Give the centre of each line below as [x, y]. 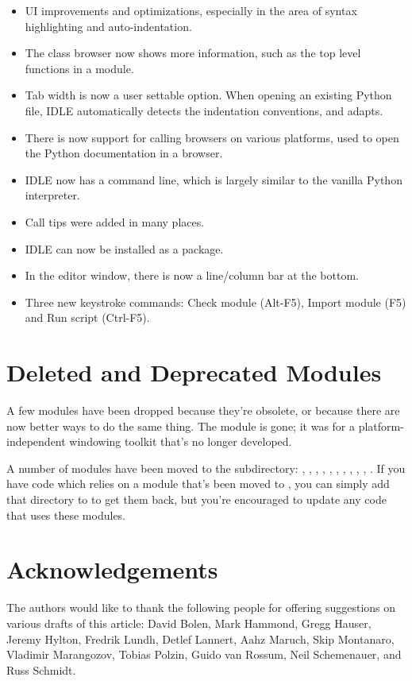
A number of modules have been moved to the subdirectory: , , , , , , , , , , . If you [206, 468]
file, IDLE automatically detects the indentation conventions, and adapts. [204, 110]
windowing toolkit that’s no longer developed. [181, 441]
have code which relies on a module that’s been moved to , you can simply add [198, 484]
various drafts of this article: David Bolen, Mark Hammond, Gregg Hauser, [189, 623]
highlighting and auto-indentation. [108, 26]
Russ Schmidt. [41, 669]
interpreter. [52, 195]
